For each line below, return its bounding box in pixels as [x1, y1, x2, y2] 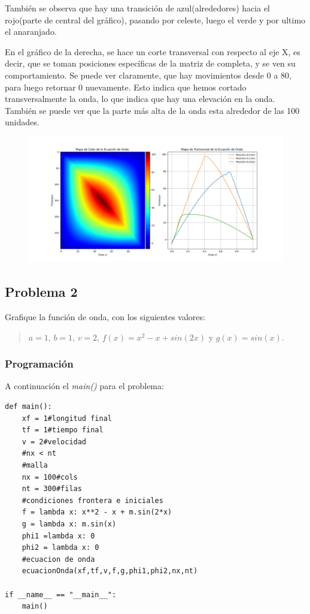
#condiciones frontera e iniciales [22, 496, 163, 505]
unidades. [5, 116, 39, 128]
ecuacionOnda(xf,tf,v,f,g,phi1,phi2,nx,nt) [22, 567, 198, 576]
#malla [22, 461, 48, 470]
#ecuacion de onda [22, 555, 95, 564]
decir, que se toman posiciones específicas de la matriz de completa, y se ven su [5, 57, 296, 70]
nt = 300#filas [22, 484, 82, 493]
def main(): [5, 402, 52, 411]
